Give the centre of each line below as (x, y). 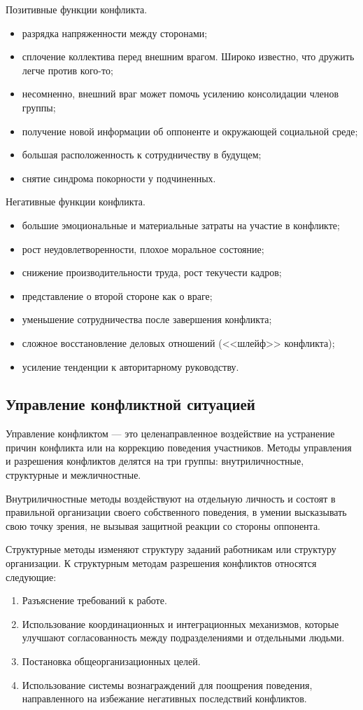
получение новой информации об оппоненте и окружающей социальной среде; (190, 131)
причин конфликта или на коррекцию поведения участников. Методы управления (179, 447)
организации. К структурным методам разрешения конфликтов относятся (161, 563)
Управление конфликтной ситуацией (130, 404)
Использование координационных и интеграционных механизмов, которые (180, 623)
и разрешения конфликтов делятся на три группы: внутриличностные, (155, 461)
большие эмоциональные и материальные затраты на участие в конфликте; (181, 225)
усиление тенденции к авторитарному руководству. (130, 366)
